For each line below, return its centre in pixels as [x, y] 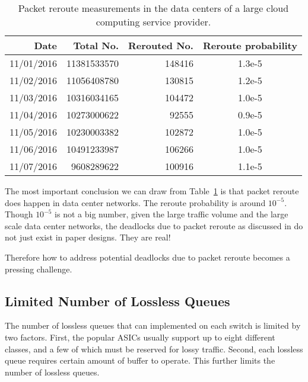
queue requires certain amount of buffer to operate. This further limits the [140, 360]
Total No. [96, 45]
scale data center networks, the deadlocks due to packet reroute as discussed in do [154, 225]
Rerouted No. [161, 45]
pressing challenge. [39, 269]
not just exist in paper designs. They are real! [88, 237]
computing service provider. [153, 22]
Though [19, 214]
